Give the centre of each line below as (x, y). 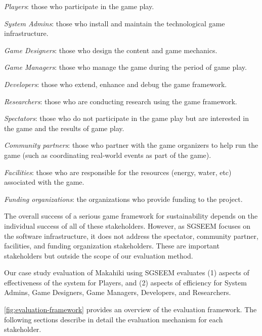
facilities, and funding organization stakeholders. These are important (112, 246)
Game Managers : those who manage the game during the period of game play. (125, 67)
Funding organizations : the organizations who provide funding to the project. (123, 199)
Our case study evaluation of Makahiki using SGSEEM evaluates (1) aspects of (127, 272)
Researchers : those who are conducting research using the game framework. (121, 101)
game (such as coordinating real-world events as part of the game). (108, 155)
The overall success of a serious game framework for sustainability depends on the (131, 216)
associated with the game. (44, 182)
